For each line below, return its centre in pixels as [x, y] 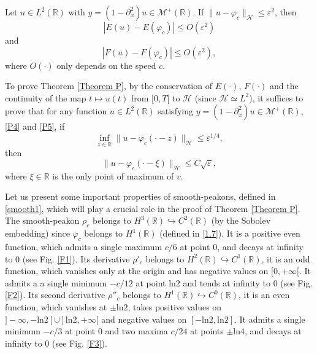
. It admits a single [270, 319]
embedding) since [37, 233]
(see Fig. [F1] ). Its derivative [76, 258]
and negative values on [144, 319]
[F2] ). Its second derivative [55, 295]
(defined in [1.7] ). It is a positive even [230, 233]
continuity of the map [46, 97]
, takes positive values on [175, 307]
